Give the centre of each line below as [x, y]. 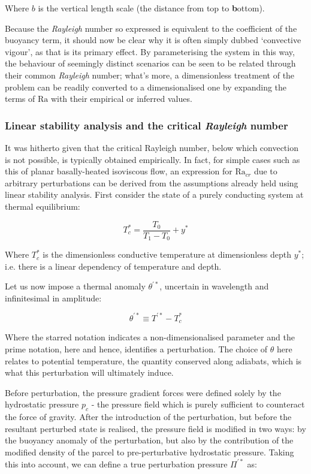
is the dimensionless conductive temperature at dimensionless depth [167, 254]
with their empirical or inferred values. [121, 99]
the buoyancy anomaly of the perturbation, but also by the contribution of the [149, 440]
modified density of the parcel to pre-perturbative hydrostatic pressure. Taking [150, 452]
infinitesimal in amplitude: [53, 298]
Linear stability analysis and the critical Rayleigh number [147, 125]
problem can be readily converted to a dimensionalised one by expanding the [146, 87]
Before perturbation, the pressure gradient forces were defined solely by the [143, 392]
